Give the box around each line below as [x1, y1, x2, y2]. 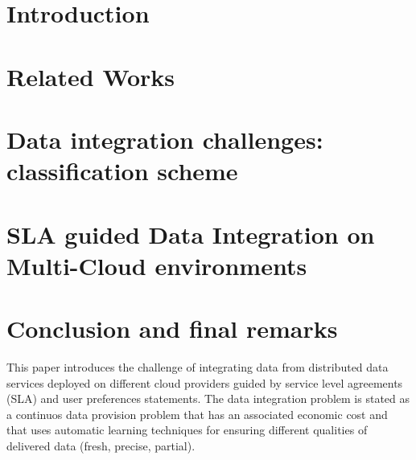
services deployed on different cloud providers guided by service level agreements [6, 374, 403, 391]
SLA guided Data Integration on [6, 217, 375, 250]
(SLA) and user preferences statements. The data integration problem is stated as [6, 390, 410, 407]
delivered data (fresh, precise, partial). [6, 437, 196, 454]
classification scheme [6, 154, 238, 187]
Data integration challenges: [6, 122, 323, 155]
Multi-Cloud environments [6, 248, 307, 281]
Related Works [6, 60, 175, 92]
